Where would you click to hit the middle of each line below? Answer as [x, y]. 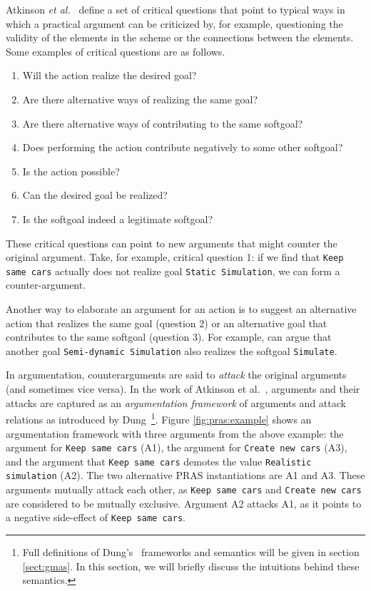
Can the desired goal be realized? [95, 195]
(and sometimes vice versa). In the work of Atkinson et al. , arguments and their [183, 389]
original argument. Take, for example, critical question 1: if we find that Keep [175, 257]
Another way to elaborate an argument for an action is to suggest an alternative [181, 309]
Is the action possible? [71, 171]
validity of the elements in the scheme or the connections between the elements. [180, 37]
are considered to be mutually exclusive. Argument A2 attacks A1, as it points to [184, 503]
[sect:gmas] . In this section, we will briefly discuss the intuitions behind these [191, 566]
